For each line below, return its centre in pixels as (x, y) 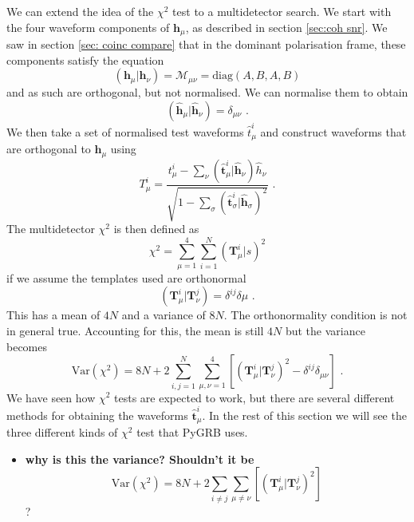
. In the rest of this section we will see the (304, 415)
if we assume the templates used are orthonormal (126, 277)
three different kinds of (62, 432)
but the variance (325, 330)
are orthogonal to (49, 149)
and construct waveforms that (333, 131)
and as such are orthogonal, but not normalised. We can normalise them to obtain (207, 92)
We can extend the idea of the (80, 11)
